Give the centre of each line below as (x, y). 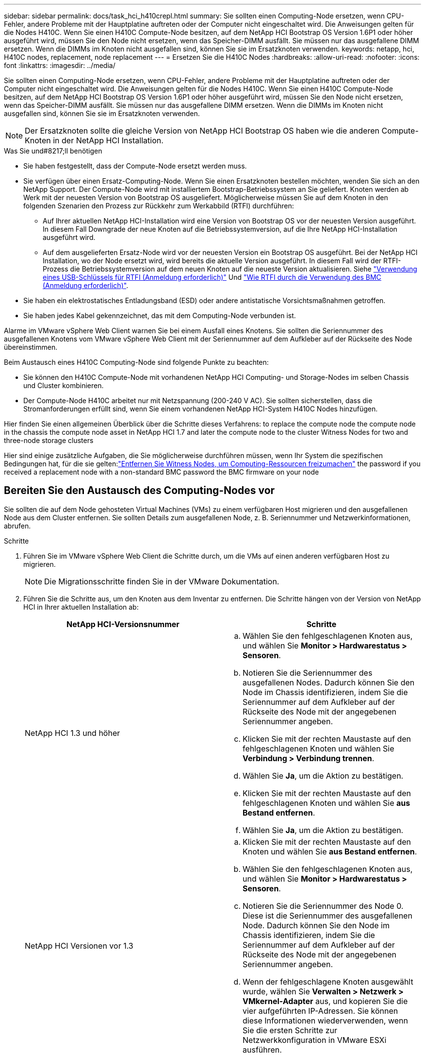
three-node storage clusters (49, 440)
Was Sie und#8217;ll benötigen (53, 151)
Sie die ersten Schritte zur (290, 1030)
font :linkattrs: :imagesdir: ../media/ (60, 65)
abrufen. (17, 526)
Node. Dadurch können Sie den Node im (316, 925)
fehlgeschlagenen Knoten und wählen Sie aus (327, 803)
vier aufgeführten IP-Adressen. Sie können (320, 1011)
